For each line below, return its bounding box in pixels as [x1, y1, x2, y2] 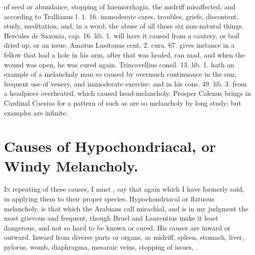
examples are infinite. [4, 107, 68, 117]
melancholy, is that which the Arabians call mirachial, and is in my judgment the [4, 203, 249, 213]
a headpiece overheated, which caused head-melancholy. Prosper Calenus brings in [4, 88, 251, 98]
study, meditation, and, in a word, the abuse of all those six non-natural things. [4, 21, 244, 31]
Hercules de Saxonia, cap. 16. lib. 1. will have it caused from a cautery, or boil [4, 30, 240, 40]
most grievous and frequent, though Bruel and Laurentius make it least [4, 213, 219, 223]
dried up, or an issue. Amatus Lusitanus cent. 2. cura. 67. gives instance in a [4, 40, 235, 50]
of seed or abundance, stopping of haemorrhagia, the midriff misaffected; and [4, 1, 235, 11]
